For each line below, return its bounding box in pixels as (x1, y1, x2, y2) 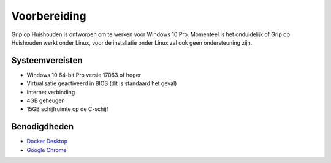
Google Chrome (26, 146, 67, 153)
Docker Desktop (26, 138, 67, 145)
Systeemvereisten (11, 55, 83, 66)
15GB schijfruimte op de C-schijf (26, 105, 108, 113)
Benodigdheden (11, 121, 74, 132)
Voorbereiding (11, 9, 87, 23)
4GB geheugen (26, 97, 66, 104)
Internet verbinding (26, 88, 75, 96)
